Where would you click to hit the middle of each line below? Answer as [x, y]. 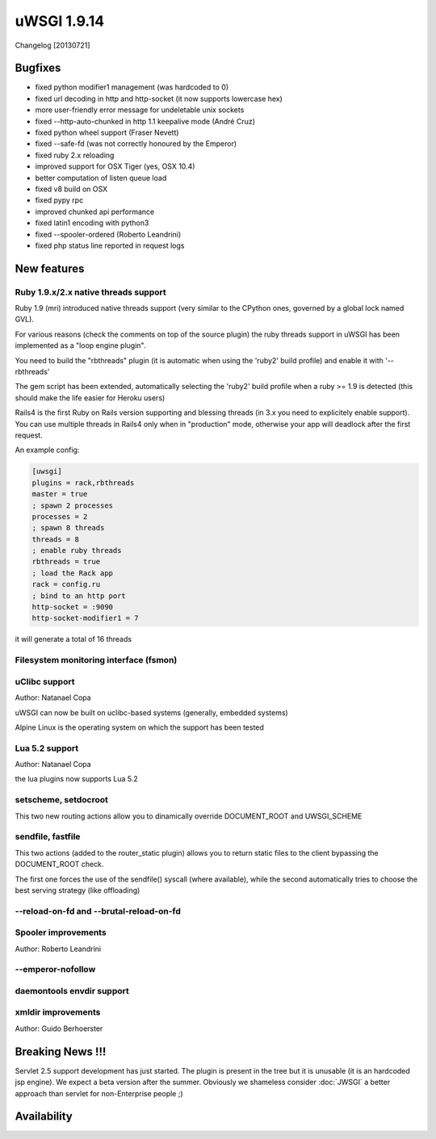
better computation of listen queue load [101, 178]
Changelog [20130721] [52, 45]
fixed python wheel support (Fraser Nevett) [107, 132]
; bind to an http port [79, 596]
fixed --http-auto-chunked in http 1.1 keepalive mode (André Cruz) [145, 121]
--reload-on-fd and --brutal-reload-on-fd [98, 911]
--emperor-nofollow [55, 969]
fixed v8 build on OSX [71, 189]
